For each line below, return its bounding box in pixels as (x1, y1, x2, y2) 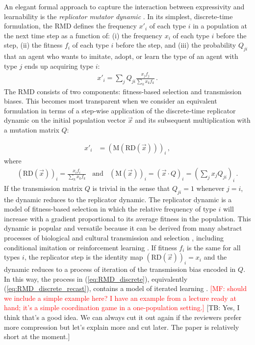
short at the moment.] (4, 331, 70, 342)
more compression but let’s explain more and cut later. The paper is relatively (4, 321, 239, 332)
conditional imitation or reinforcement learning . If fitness (4, 242, 177, 252)
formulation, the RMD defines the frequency (4, 21, 137, 31)
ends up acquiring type (24, 60, 94, 71)
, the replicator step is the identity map (24, 252, 143, 262)
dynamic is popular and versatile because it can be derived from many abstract (4, 223, 242, 233)
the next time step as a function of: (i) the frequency (4, 30, 162, 40)
